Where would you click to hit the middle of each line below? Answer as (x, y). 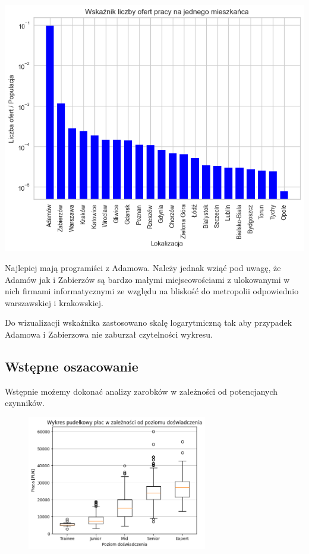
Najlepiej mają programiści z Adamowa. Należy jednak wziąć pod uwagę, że (143, 267)
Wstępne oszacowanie (72, 366)
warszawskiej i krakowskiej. (54, 302)
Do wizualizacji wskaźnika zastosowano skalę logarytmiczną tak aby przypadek (149, 322)
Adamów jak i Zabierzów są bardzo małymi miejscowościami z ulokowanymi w (147, 279)
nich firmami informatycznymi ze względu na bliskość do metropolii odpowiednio (152, 291)
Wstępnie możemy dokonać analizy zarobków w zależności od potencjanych (141, 391)
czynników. (25, 403)
